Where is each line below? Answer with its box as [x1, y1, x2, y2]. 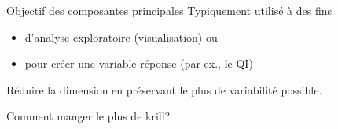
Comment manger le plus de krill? [6, 108, 171, 124]
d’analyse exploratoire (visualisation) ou [24, 28, 218, 45]
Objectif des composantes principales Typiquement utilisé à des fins [6, 2, 332, 18]
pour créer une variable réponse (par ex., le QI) [24, 55, 253, 72]
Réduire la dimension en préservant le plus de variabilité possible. [6, 81, 322, 98]
